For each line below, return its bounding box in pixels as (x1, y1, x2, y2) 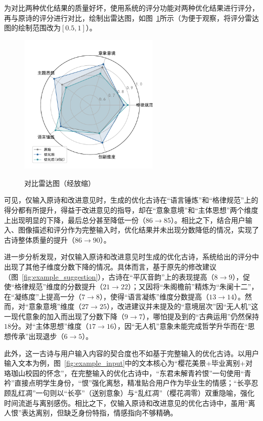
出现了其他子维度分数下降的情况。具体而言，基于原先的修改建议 (4, 261, 216, 272)
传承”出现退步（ (11, 331, 64, 341)
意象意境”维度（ (28, 301, 82, 312)
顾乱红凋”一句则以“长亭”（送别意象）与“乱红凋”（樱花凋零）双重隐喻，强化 (4, 388, 255, 398)
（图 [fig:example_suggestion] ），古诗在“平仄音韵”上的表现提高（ (4, 271, 214, 282)
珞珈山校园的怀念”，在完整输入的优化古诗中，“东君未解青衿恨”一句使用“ (4, 367, 244, 378)
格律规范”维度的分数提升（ (14, 281, 103, 292)
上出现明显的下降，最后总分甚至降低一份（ (4, 214, 146, 225)
